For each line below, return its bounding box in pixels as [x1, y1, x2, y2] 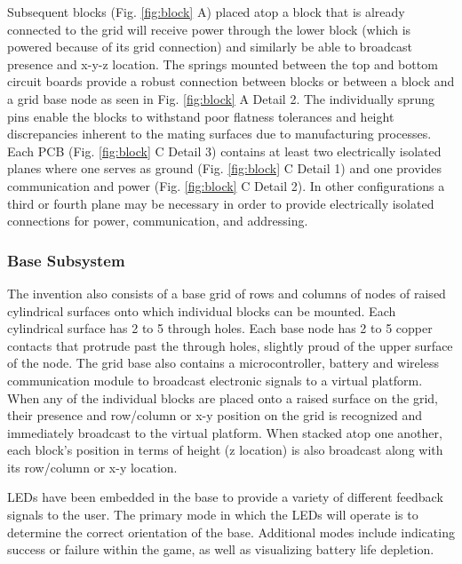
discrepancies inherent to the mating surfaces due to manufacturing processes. [7, 124, 432, 143]
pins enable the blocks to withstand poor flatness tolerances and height [7, 107, 394, 125]
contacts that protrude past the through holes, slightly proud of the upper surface [7, 336, 453, 354]
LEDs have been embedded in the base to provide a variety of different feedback [7, 488, 443, 506]
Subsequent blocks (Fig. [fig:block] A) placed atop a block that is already [7, 3, 405, 20]
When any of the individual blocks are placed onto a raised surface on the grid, [7, 388, 438, 407]
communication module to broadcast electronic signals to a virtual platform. [7, 370, 423, 389]
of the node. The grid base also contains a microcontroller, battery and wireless [7, 353, 439, 372]
